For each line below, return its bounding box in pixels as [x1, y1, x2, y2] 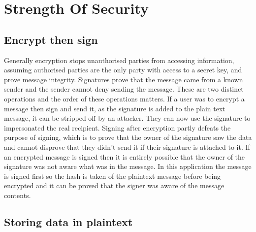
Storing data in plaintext [4, 214, 133, 229]
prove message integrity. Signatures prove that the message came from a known [4, 74, 243, 84]
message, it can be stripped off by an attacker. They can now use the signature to [4, 113, 251, 123]
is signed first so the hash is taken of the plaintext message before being [4, 170, 221, 181]
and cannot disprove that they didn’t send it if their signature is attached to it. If [4, 141, 250, 152]
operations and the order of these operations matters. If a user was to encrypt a [4, 93, 245, 103]
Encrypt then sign [4, 32, 98, 47]
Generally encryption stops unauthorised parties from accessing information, [4, 55, 234, 65]
